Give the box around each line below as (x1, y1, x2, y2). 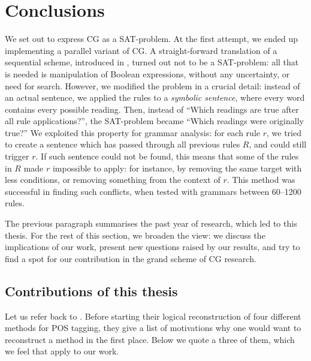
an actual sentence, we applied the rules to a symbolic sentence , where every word (5, 91, 305, 104)
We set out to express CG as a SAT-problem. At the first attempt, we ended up (5, 32, 298, 45)
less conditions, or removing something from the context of (5, 173, 221, 186)
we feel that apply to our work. (5, 345, 119, 357)
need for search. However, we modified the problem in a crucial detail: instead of (5, 79, 300, 92)
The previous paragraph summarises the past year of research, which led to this (5, 217, 297, 230)
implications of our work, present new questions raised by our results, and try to (5, 240, 300, 253)
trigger (5, 150, 29, 163)
